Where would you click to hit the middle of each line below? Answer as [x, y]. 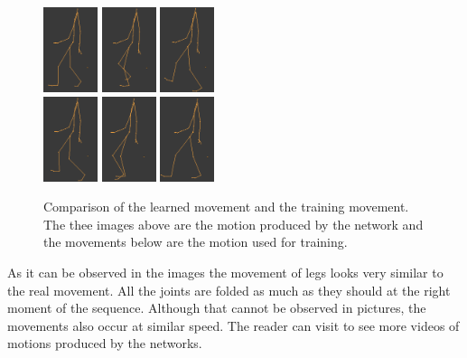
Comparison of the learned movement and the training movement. [226, 207]
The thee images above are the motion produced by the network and [233, 224]
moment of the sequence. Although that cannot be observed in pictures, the [217, 308]
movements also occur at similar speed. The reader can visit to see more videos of [233, 325]
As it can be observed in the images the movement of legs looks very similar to [225, 272]
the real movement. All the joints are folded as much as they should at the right [229, 290]
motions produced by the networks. [105, 343]
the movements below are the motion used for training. [196, 242]
